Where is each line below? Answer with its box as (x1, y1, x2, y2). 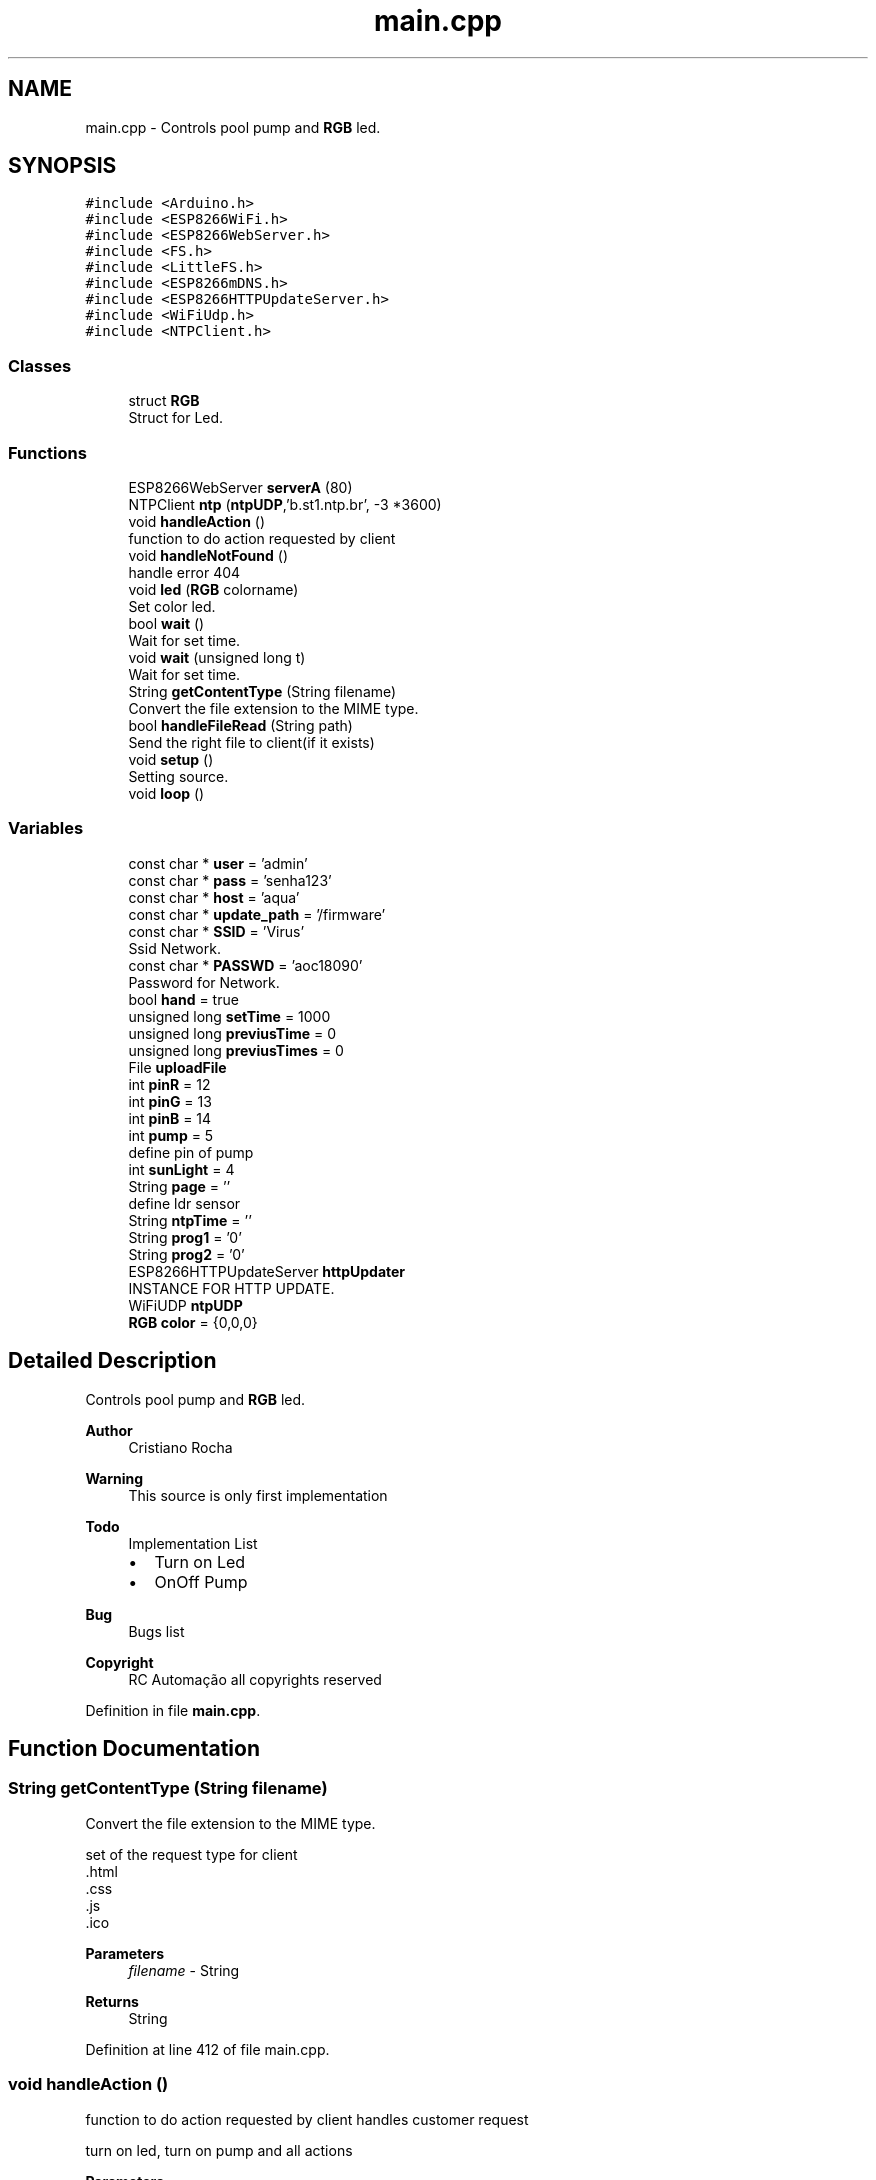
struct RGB (128, 392, 200, 410)
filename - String (128, 1961, 240, 1979)
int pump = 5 (128, 1126, 214, 1144)
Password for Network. (128, 973, 280, 991)
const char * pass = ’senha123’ (128, 871, 332, 889)
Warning (85, 1469, 144, 1487)
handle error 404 (128, 563, 241, 581)
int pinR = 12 (128, 1075, 211, 1093)
